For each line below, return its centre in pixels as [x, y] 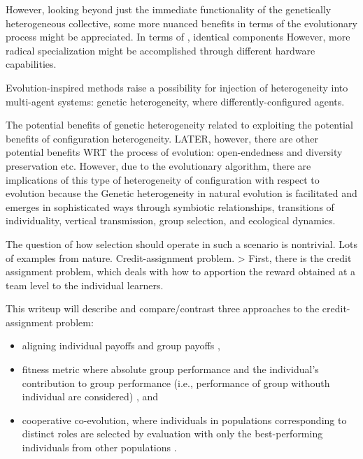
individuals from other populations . [99, 447]
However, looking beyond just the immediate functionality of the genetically [169, 9]
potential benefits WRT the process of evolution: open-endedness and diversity [174, 152]
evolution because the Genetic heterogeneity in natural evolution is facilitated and [181, 193]
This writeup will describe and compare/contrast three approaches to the [163, 308]
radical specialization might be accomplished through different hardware [161, 50]
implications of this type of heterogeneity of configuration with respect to [163, 179]
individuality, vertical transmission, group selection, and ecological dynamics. [171, 220]
